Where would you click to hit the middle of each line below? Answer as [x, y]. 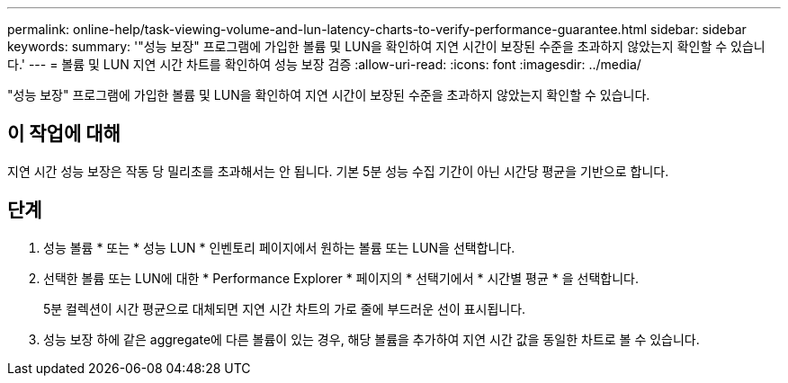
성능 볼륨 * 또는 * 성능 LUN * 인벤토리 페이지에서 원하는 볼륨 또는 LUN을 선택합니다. [279, 247]
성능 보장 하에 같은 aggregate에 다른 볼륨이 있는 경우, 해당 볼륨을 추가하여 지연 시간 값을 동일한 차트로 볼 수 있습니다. [372, 339]
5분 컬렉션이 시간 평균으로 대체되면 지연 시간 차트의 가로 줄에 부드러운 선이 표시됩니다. [285, 308]
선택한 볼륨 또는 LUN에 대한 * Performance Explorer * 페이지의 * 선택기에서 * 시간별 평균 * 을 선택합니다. [341, 278]
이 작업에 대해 [64, 134]
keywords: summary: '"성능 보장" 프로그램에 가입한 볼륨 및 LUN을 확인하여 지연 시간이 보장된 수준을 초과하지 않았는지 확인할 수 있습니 [386, 46]
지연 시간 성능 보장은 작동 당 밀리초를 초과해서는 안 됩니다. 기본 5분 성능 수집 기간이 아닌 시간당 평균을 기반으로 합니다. [338, 171]
